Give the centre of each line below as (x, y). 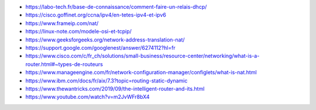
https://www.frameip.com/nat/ (62, 23)
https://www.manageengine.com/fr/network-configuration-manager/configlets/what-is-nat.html (141, 73)
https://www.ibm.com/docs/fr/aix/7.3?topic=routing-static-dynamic (107, 80)
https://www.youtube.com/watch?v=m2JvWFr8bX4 (87, 97)
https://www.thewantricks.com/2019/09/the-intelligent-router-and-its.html (115, 88)
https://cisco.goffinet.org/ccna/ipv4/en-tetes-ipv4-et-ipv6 (96, 15)
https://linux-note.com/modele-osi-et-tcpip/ (78, 32)
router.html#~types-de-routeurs (64, 64)
